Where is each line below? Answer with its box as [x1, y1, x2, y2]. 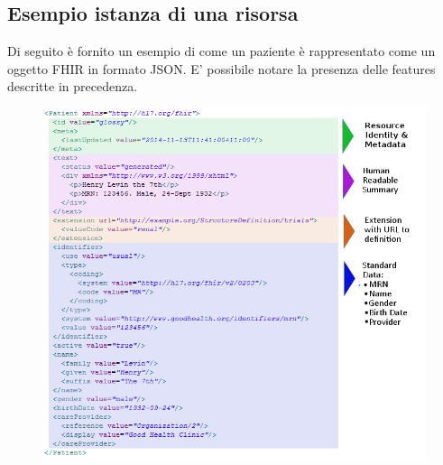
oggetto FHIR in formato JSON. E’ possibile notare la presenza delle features [7, 59, 436, 78]
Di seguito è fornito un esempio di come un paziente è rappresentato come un [7, 42, 436, 60]
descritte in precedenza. [7, 77, 138, 96]
